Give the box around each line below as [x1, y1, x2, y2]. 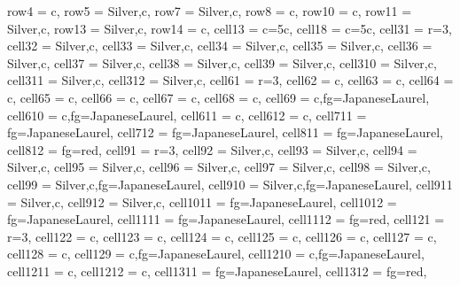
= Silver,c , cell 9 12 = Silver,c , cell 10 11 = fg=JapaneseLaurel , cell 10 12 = [7, 192, 397, 211]
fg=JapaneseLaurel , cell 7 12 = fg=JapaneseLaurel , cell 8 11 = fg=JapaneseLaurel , [7, 123, 443, 142]
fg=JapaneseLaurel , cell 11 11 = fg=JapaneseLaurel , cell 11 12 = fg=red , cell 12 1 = [7, 210, 445, 228]
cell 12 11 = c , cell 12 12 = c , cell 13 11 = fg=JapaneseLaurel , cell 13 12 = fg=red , [7, 261, 427, 280]
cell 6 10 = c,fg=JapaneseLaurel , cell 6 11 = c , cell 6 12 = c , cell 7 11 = [7, 105, 367, 124]
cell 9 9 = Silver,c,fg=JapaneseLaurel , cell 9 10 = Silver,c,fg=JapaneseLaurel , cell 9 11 [7, 174, 453, 193]
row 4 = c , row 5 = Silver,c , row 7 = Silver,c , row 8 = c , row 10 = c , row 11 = [7, 2, 412, 19]
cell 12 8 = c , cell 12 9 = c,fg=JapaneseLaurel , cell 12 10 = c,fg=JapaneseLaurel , [7, 244, 425, 263]
